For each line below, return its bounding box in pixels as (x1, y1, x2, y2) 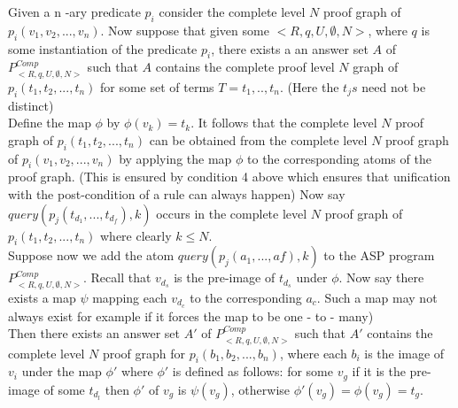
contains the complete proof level (155, 58, 335, 76)
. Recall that (82, 268, 151, 287)
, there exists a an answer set (211, 39, 369, 58)
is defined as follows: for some (172, 362, 333, 381)
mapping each (92, 288, 167, 306)
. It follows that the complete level (190, 113, 377, 132)
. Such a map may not (316, 288, 438, 306)
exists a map (8, 288, 76, 306)
